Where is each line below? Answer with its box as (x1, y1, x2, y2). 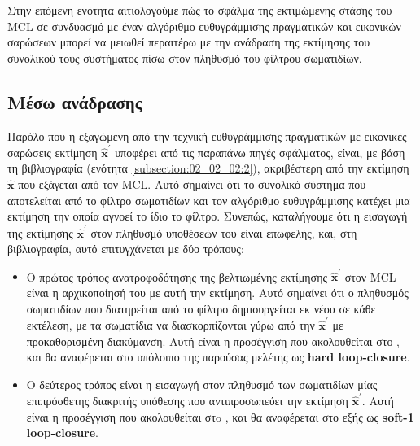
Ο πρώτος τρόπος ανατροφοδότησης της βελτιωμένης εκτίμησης (26, 268, 328, 285)
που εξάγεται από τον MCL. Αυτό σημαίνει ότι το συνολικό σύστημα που (18, 176, 366, 193)
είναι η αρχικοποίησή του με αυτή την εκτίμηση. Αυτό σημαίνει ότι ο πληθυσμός (26, 284, 409, 301)
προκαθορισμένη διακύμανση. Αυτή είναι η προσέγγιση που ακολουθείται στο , (26, 332, 400, 349)
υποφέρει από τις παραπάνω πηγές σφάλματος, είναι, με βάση (115, 143, 405, 160)
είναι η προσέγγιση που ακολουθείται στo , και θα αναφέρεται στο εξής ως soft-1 (26, 408, 414, 425)
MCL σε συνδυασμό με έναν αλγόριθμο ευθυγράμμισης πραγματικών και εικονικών (7, 17, 401, 34)
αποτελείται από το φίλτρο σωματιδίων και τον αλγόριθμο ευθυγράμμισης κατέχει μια (7, 191, 410, 208)
